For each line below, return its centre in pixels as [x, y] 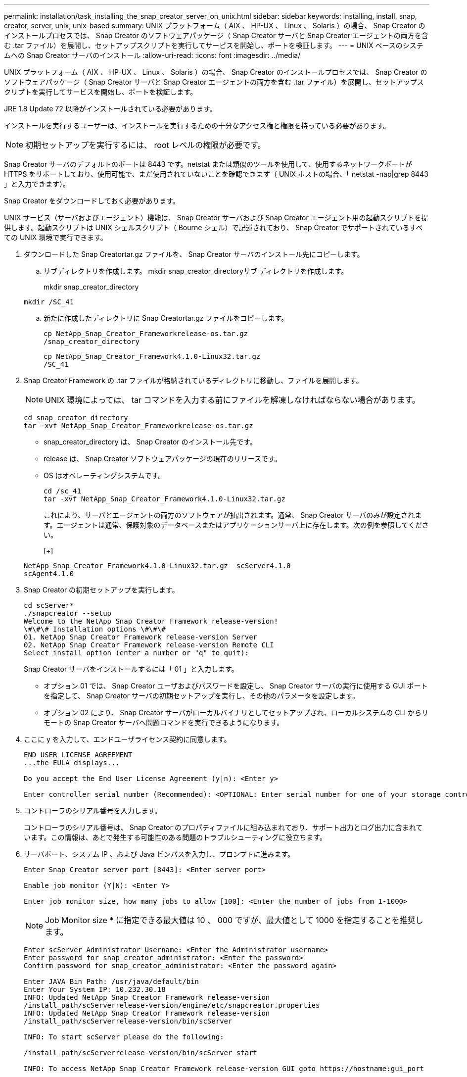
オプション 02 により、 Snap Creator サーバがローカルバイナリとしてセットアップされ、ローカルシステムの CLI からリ [236, 712]
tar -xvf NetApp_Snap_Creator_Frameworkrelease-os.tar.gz [139, 426]
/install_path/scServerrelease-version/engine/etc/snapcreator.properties [172, 1005]
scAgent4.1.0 [49, 574]
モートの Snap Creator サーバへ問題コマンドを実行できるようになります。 [164, 722]
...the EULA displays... [72, 763]
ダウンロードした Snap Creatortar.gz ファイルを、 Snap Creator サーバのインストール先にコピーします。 [194, 254]
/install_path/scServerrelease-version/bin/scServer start [141, 1053]
